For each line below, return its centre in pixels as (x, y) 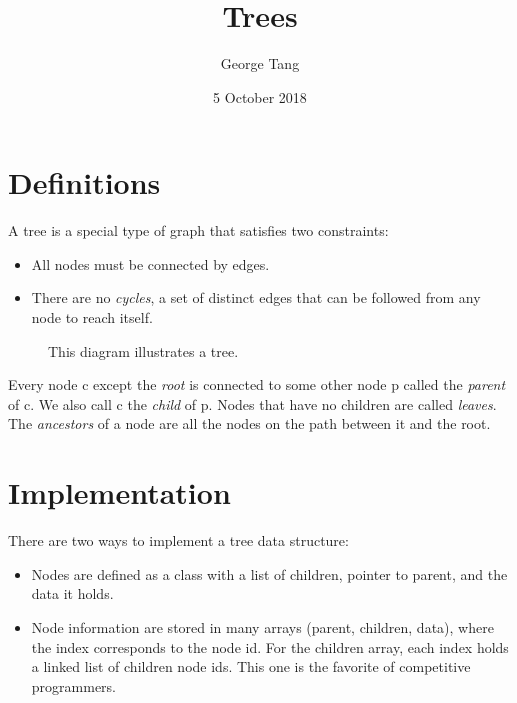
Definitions (84, 182)
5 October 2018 (260, 96)
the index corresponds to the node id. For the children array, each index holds (270, 646)
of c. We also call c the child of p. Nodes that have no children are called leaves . (252, 403)
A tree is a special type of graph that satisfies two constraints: (198, 230)
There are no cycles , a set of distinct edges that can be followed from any (256, 297)
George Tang (260, 63)
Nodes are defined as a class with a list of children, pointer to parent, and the (269, 573)
